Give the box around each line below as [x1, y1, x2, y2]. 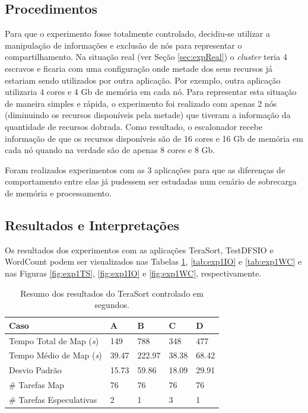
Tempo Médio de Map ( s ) [9, 349, 102, 361]
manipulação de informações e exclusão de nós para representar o [5, 39, 242, 51]
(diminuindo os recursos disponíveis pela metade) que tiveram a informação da [5, 109, 291, 121]
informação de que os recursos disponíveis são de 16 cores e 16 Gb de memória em [5, 132, 303, 144]
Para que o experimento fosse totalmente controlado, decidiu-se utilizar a [5, 27, 271, 40]
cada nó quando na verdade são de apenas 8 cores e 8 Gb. [5, 144, 215, 156]
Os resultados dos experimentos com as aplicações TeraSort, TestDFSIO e [5, 243, 274, 256]
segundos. [94, 298, 129, 311]
